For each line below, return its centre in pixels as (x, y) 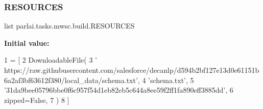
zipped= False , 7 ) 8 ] (37, 100)
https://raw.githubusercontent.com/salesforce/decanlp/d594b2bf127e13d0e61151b (132, 70)
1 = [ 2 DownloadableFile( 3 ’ (51, 60)
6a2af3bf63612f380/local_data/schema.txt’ (71, 80)
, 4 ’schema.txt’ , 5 (166, 80)
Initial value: (27, 43)
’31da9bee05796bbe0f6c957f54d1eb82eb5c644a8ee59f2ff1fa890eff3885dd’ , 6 (119, 90)
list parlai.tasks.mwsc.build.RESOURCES (69, 26)
